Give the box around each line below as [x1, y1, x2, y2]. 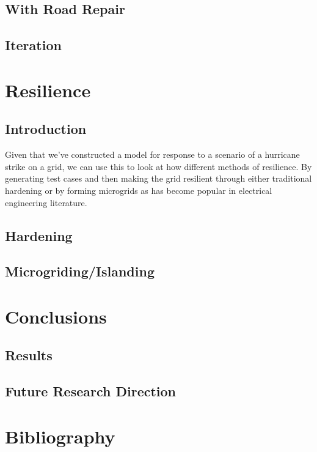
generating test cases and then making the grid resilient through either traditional [5, 172, 312, 185]
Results [5, 346, 53, 365]
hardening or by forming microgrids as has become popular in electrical [5, 183, 272, 196]
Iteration [5, 35, 62, 54]
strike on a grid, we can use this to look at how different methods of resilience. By [5, 160, 312, 172]
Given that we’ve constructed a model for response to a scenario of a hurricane [5, 148, 300, 161]
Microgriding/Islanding [5, 262, 155, 281]
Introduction [5, 119, 87, 138]
